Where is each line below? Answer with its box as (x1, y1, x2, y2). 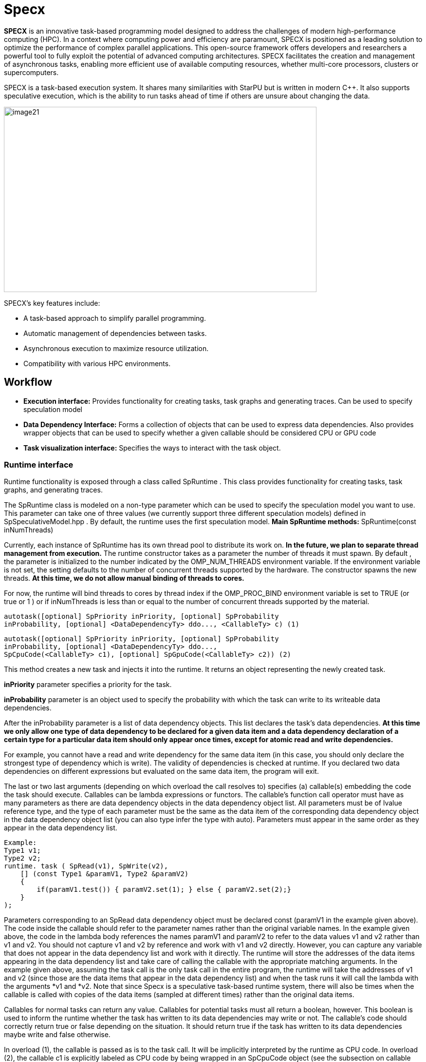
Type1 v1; (4, 846, 41, 855)
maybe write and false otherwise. (4, 1030, 111, 1039)
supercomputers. (4, 68, 59, 77)
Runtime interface (4, 459, 74, 470)
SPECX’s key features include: (4, 298, 100, 307)
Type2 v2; (4, 854, 41, 863)
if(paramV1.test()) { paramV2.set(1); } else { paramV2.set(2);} (37, 885, 292, 894)
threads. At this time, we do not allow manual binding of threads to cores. (4, 574, 244, 583)
